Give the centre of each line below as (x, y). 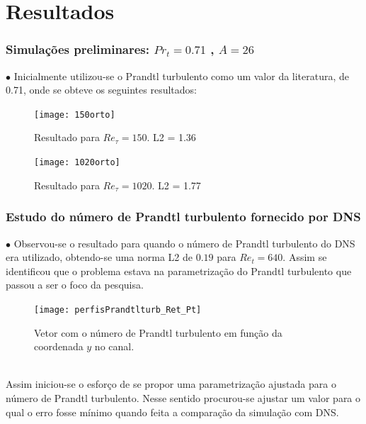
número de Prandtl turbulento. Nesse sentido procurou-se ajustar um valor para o (183, 397)
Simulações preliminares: (78, 49)
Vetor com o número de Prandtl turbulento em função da (158, 332)
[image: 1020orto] (77, 163)
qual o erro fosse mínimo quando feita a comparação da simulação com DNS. (172, 412)
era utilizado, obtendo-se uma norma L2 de (99, 257)
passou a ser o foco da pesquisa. (75, 285)
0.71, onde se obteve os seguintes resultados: (101, 90)
